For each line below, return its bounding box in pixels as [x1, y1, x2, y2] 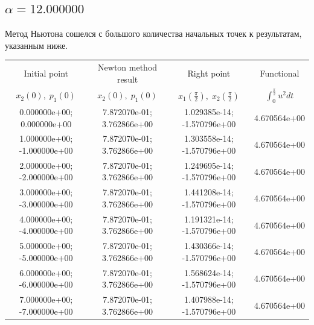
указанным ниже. [5, 39, 68, 51]
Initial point [24, 66, 68, 79]
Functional [260, 66, 300, 79]
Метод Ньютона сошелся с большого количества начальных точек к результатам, [5, 27, 302, 40]
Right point [187, 66, 231, 79]
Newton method [98, 61, 158, 74]
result [117, 72, 138, 85]
